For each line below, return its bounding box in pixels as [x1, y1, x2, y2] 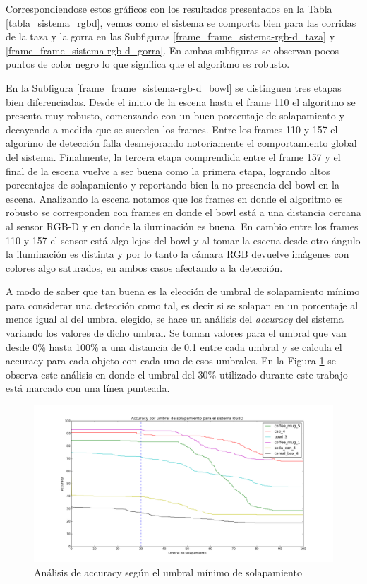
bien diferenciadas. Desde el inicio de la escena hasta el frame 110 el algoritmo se [6, 94, 356, 109]
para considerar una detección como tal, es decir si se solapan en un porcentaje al [6, 297, 359, 312]
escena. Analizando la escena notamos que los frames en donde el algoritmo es [6, 191, 343, 205]
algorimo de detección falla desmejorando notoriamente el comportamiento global [6, 136, 357, 150]
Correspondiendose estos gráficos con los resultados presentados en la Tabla [6, 1, 332, 16]
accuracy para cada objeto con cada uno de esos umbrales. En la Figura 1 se [6, 353, 336, 368]
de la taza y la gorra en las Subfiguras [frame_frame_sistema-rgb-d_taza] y [6, 29, 335, 44]
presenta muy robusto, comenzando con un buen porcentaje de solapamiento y [6, 108, 344, 123]
